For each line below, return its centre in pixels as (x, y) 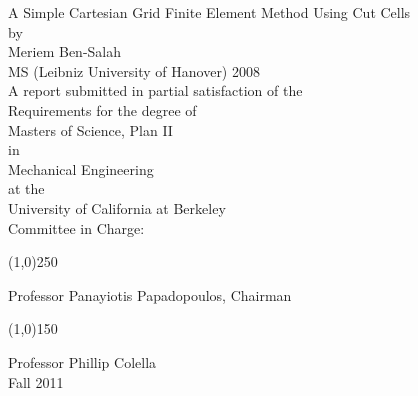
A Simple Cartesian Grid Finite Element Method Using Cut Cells (209, 12)
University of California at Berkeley (117, 207)
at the (26, 188)
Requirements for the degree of (102, 109)
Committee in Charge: (76, 227)
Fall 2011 (36, 381)
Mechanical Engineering (81, 168)
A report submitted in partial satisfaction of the (155, 90)
